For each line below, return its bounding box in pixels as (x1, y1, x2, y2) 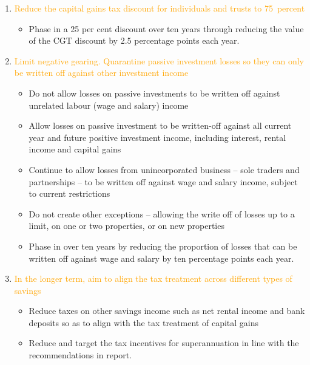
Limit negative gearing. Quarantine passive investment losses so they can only (14, 54, 304, 67)
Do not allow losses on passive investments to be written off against (29, 86, 280, 99)
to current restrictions (29, 187, 110, 200)
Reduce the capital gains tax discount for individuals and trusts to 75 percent (14, 2, 305, 14)
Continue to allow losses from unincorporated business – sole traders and (29, 163, 300, 176)
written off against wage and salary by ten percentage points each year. (29, 251, 294, 264)
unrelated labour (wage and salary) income (29, 98, 189, 111)
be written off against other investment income (14, 66, 189, 79)
